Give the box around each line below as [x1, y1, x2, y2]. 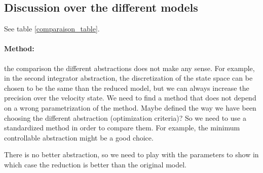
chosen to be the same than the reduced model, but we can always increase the [4, 82, 249, 93]
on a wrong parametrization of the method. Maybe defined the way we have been [4, 102, 256, 113]
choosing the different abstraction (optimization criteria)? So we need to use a [4, 112, 246, 123]
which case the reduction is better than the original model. [4, 159, 186, 169]
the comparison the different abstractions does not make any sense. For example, [4, 62, 255, 73]
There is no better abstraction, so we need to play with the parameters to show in [4, 149, 259, 160]
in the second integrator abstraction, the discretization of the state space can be [4, 73, 253, 83]
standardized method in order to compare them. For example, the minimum [4, 122, 240, 133]
